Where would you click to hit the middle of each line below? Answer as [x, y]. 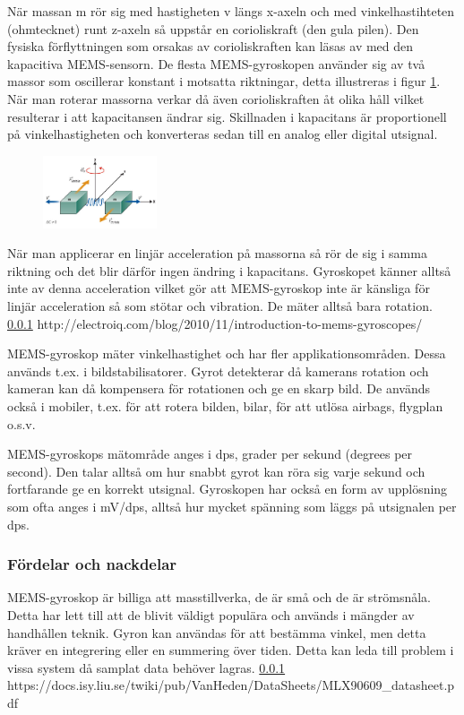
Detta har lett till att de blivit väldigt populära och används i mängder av [211, 615]
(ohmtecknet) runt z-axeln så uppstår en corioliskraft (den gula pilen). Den [213, 28]
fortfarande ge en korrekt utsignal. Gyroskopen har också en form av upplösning [228, 489]
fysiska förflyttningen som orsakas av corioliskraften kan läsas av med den [211, 46]
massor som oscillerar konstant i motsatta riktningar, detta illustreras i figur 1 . [224, 81]
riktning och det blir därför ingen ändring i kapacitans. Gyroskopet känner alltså [229, 270]
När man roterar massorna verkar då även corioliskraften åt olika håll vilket [216, 98]
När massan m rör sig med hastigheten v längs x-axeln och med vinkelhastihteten [231, 11]
